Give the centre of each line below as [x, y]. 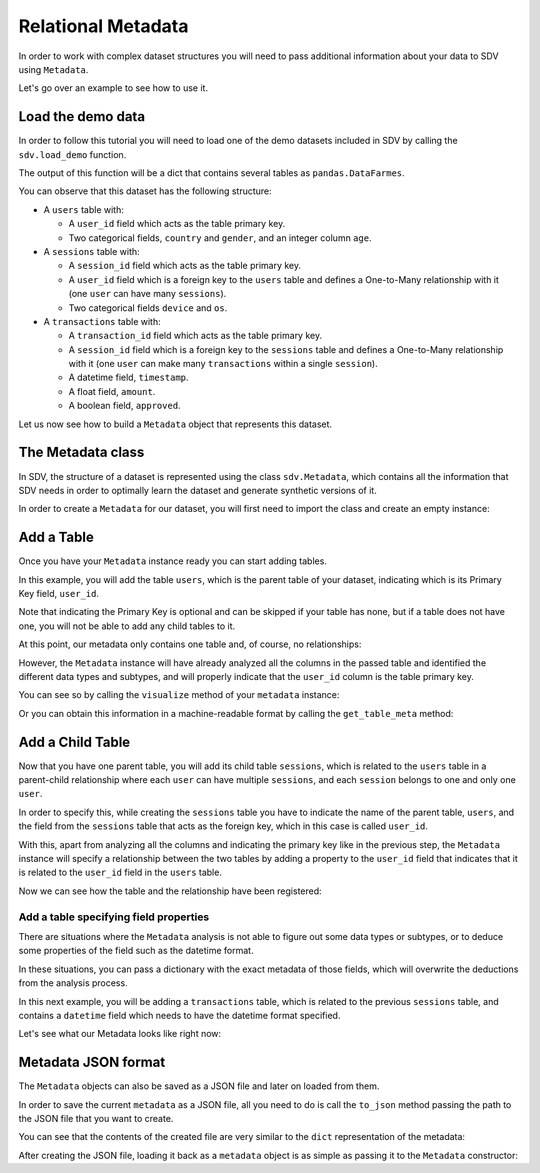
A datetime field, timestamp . [128, 377]
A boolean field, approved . [124, 406]
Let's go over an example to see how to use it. [113, 88]
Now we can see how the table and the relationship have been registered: [170, 891]
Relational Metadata [103, 26]
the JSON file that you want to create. [96, 1118]
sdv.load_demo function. [72, 154]
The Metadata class [81, 452]
